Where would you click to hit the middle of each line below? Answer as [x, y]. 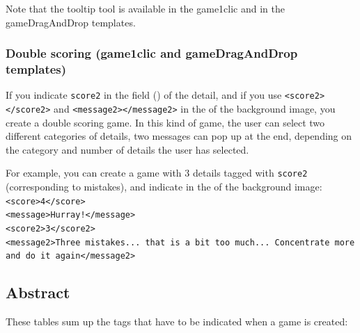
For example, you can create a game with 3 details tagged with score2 [157, 173]
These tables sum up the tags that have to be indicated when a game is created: [177, 322]
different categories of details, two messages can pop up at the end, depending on [179, 136]
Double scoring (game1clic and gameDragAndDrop [152, 53]
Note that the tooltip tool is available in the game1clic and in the [146, 8]
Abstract [38, 292]
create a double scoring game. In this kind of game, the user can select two [165, 122]
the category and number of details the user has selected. [127, 149]
